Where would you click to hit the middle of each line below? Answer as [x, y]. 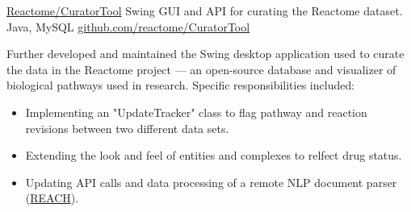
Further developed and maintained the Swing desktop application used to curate [205, 54]
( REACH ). [52, 198]
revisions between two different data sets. [127, 128]
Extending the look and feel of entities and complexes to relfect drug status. [214, 155]
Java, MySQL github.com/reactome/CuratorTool [128, 26]
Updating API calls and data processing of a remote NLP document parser [211, 182]
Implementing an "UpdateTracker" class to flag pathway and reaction [196, 112]
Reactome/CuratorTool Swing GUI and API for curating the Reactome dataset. [205, 10]
